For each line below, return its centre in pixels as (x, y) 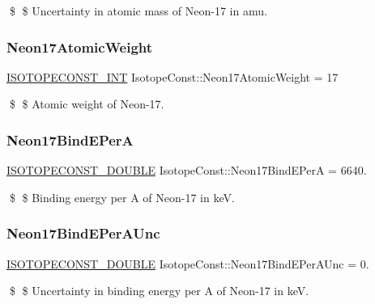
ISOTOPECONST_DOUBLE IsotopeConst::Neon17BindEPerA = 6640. (187, 170)
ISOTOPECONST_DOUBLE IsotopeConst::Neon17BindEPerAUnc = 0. (188, 263)
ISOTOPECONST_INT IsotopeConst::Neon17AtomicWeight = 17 (173, 76)
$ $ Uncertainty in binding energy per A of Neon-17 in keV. (159, 291)
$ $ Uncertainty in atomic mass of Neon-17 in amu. (138, 11)
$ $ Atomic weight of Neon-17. (87, 104)
